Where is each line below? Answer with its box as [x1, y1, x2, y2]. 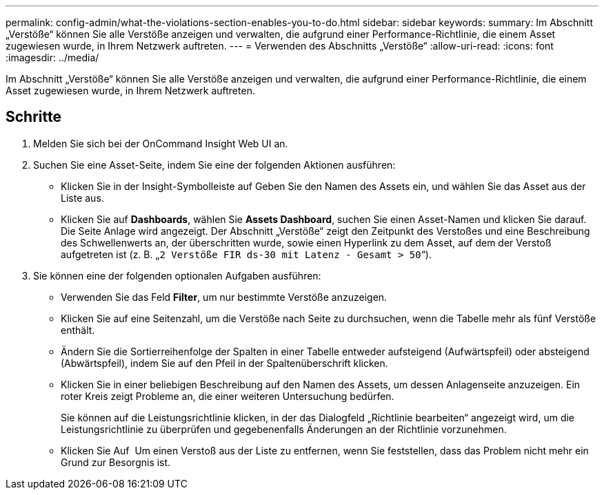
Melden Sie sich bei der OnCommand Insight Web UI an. [33, 137, 288, 149]
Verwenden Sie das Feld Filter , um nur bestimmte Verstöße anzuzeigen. [61, 291, 387, 303]
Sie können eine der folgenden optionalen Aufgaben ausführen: [33, 269, 321, 282]
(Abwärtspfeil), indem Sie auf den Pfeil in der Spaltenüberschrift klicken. [61, 357, 388, 369]
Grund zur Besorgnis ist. [61, 456, 171, 468]
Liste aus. [61, 191, 104, 204]
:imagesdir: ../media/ [6, 52, 99, 63]
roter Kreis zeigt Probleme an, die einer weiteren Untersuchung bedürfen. [61, 390, 394, 402]
